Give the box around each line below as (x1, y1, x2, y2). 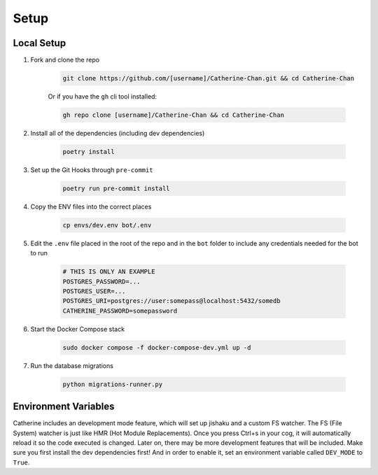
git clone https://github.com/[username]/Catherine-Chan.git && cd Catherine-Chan (62, 74, 355, 83)
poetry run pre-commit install (62, 184, 171, 192)
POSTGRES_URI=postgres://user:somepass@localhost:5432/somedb (62, 297, 281, 305)
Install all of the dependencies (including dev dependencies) (30, 129, 205, 137)
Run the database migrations (30, 361, 113, 370)
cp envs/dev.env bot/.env (62, 221, 152, 229)
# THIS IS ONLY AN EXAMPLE (62, 268, 155, 276)
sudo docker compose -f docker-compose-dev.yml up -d (62, 343, 251, 351)
